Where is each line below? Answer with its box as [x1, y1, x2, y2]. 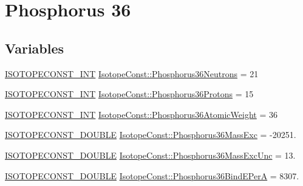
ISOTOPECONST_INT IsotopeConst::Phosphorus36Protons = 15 [5, 88, 254, 100]
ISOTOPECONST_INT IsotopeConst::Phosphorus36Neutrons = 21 [5, 67, 259, 80]
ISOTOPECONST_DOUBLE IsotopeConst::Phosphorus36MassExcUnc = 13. [5, 148, 296, 161]
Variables [5, 38, 64, 57]
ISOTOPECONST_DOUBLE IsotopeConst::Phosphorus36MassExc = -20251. [5, 128, 296, 141]
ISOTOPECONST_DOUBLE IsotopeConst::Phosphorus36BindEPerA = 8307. [5, 169, 299, 182]
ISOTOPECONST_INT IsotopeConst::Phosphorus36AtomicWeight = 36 [5, 108, 277, 120]
